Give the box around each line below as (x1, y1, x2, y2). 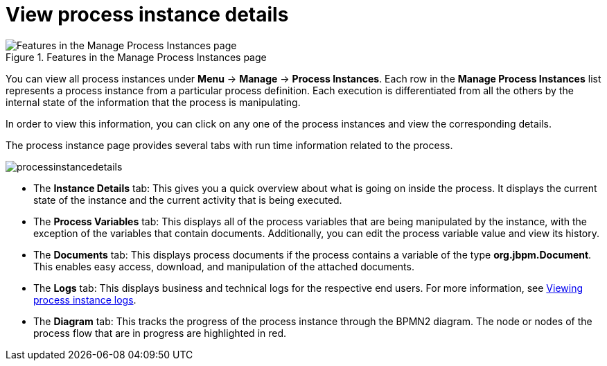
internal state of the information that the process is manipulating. (6, 96, 301, 108)
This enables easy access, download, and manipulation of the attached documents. (33, 260, 414, 272)
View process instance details (6, 3, 289, 26)
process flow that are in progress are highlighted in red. (33, 326, 287, 339)
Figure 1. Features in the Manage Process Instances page (6, 51, 267, 63)
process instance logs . (33, 293, 137, 306)
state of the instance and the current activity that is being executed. (33, 193, 342, 206)
